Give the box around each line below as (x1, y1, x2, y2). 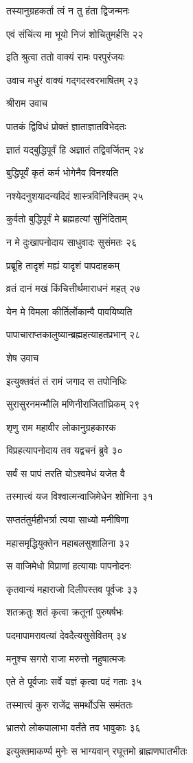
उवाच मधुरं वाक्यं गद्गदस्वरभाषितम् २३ (6, 72, 139, 87)
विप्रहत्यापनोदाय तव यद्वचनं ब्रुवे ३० (6, 443, 123, 457)
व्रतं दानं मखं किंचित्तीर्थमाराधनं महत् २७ (6, 281, 141, 295)
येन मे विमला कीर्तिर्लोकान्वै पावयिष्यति (6, 304, 133, 318)
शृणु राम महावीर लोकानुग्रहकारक (6, 419, 116, 434)
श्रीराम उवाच (6, 96, 48, 110)
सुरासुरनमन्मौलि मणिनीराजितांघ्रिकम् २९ (6, 397, 140, 411)
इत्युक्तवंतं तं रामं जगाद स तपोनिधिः (6, 373, 127, 388)
